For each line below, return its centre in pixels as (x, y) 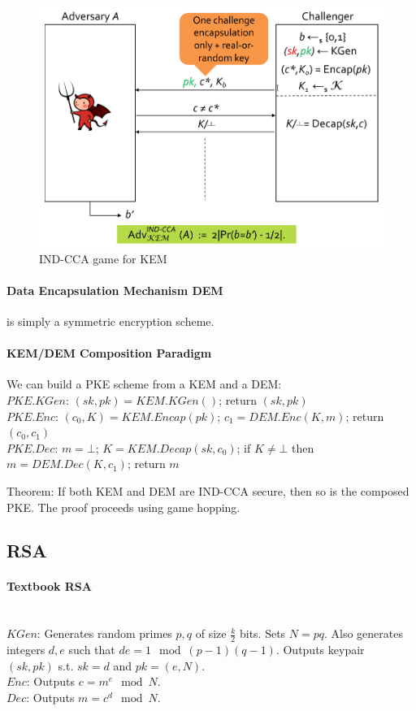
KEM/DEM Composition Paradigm (109, 353)
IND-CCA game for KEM (103, 258)
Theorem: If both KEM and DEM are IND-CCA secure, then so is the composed (208, 490)
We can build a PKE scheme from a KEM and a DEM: (144, 384)
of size (211, 633)
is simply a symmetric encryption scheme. (110, 321)
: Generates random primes (104, 633)
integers (26, 650)
